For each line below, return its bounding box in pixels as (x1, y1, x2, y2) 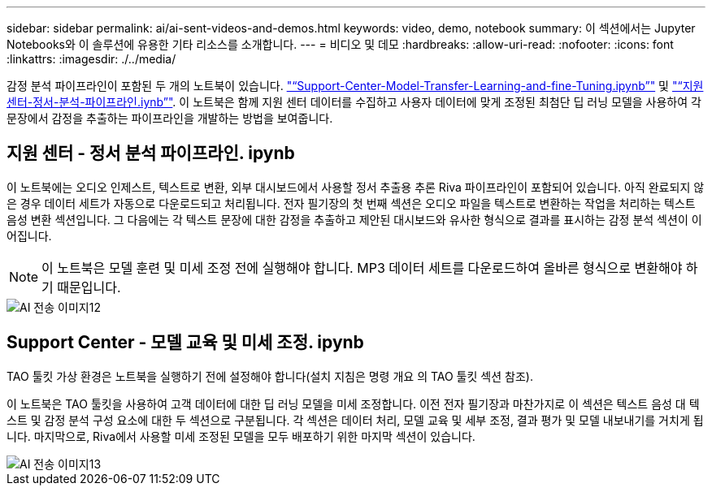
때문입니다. (57, 278, 121, 296)
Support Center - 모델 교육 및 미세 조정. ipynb (7, 332, 364, 353)
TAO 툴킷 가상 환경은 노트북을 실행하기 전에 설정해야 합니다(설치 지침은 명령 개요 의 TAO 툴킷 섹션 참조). (7, 369, 533, 383)
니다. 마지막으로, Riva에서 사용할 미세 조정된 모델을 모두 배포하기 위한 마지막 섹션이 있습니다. (7, 429, 475, 443)
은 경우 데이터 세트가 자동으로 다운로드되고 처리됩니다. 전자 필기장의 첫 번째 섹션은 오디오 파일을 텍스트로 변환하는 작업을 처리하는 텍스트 (7, 196, 696, 210)
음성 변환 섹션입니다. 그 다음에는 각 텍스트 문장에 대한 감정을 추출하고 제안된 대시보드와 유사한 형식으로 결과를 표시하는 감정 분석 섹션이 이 (7, 212, 702, 227)
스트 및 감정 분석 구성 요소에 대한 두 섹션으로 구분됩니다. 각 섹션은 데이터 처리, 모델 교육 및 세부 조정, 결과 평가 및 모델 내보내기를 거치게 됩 (7, 412, 704, 427)
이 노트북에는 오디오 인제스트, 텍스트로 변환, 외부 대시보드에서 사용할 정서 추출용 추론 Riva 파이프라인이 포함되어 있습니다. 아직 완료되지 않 (7, 179, 705, 194)
